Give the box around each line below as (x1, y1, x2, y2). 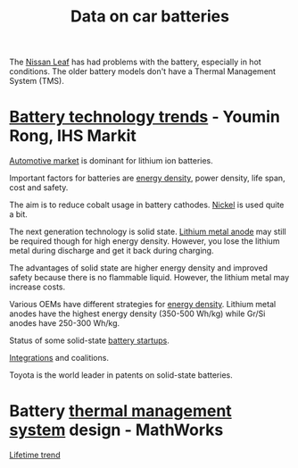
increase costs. (9, 281, 65, 292)
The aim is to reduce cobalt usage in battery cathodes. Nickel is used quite (9, 199, 285, 211)
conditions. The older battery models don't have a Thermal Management (9, 66, 277, 77)
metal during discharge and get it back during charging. (9, 246, 214, 256)
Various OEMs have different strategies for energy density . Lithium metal (9, 299, 277, 310)
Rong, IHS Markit (9, 126, 137, 146)
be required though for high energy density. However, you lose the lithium (9, 236, 280, 247)
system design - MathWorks (9, 420, 224, 440)
